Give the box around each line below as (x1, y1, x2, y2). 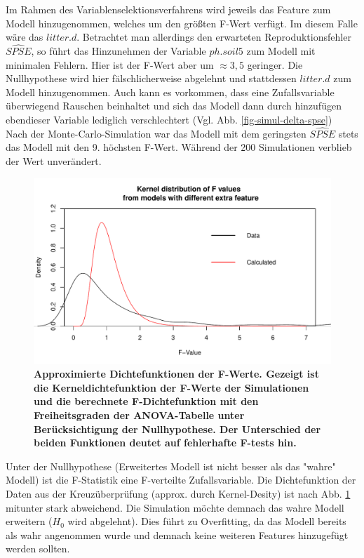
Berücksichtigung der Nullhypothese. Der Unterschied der (34, 421, 321, 436)
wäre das (6, 29, 43, 44)
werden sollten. (6, 541, 70, 556)
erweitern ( (6, 514, 53, 529)
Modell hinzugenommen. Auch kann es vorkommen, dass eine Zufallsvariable (6, 84, 335, 99)
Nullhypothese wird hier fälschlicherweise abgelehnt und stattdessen (6, 71, 297, 86)
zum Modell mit (246, 44, 316, 58)
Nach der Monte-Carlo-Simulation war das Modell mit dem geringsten (6, 126, 306, 140)
